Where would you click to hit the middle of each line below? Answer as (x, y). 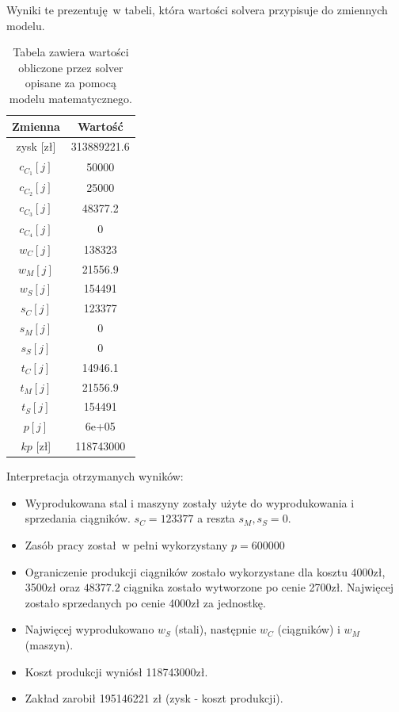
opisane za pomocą (70, 83)
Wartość (100, 126)
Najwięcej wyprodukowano (89, 629)
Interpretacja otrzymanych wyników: (95, 476)
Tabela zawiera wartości (71, 52)
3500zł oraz (53, 587)
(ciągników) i (309, 629)
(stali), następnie (215, 629)
